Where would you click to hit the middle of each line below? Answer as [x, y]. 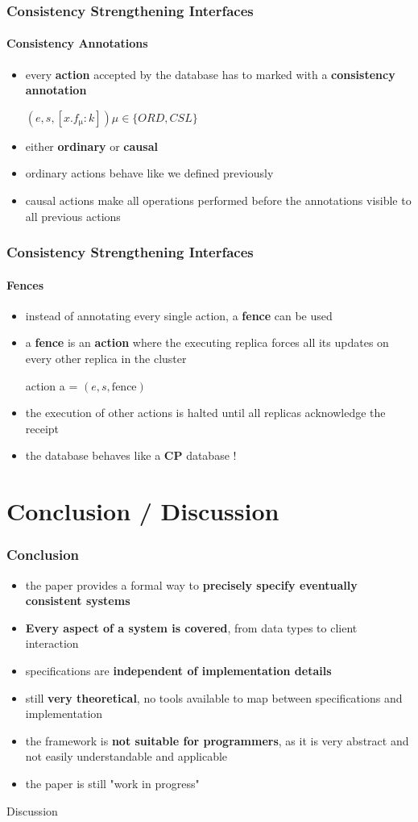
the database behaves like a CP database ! [131, 455]
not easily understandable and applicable [126, 756]
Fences [25, 284]
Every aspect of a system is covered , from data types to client [191, 627]
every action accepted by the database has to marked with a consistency [210, 74]
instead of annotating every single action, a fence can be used [179, 315]
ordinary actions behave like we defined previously [149, 173]
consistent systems [78, 601]
